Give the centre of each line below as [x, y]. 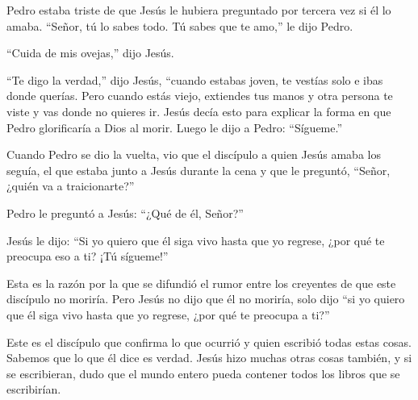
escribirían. [34, 389]
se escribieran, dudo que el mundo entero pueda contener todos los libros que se [203, 373]
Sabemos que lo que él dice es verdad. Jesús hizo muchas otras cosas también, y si [209, 358]
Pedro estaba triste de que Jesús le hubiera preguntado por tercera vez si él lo [199, 10]
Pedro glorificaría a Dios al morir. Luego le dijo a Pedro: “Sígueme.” [175, 127]
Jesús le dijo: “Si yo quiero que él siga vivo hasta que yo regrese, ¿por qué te [196, 240]
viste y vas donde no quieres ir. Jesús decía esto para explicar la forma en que [199, 111]
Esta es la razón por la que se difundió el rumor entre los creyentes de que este [201, 283]
